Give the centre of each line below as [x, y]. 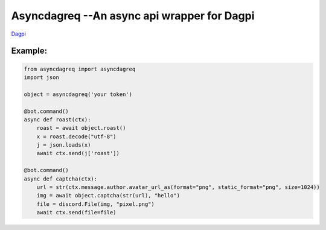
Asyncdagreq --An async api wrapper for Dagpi [133, 16]
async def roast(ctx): [57, 120]
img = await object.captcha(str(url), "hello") [108, 196]
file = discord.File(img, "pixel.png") [96, 204]
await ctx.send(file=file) [77, 212]
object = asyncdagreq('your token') [78, 94]
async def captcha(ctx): [61, 179]
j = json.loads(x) [64, 145]
